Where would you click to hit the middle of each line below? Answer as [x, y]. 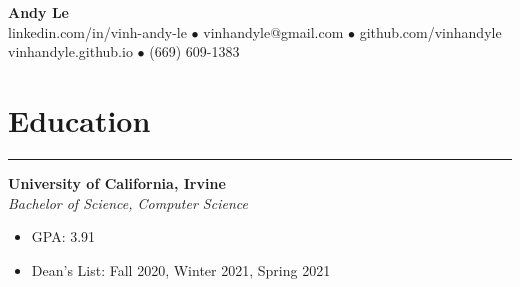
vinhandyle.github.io [70, 51]
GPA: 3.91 [63, 236]
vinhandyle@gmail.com [273, 31]
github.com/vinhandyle [430, 31]
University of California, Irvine [117, 182]
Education [79, 119]
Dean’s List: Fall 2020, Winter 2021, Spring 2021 [181, 269]
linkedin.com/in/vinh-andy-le [97, 31]
